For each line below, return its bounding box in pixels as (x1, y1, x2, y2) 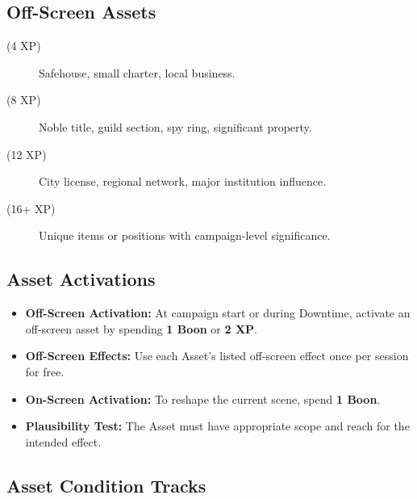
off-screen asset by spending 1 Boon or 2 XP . (25, 320, 258, 337)
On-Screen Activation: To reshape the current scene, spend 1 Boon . (25, 390, 381, 407)
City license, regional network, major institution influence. (39, 173, 327, 190)
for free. (25, 363, 65, 379)
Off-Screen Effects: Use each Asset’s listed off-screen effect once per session (25, 347, 409, 364)
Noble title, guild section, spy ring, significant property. (39, 118, 312, 135)
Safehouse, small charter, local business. (39, 64, 236, 81)
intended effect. (25, 433, 102, 450)
